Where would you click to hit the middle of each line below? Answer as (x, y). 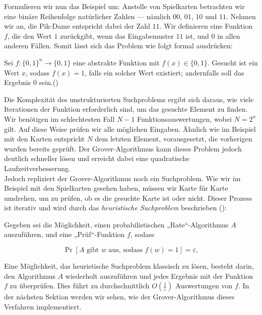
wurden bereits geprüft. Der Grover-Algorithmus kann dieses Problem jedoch (123, 148)
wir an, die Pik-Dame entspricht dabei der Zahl (77, 26)
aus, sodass (125, 250)
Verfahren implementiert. (43, 306)
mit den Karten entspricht (44, 139)
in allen (229, 35)
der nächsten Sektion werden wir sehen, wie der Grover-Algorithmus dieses (119, 297)
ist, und (197, 35)
